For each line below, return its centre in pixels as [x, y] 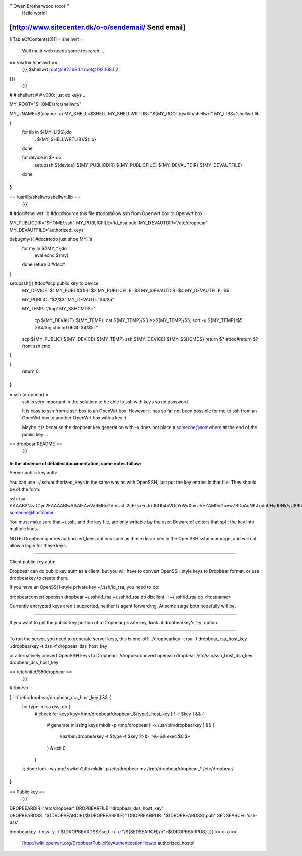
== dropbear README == [36, 444]
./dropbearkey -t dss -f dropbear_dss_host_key [58, 646]
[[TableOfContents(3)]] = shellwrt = [46, 39]
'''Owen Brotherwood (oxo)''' [40, 6]
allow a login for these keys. [38, 545]
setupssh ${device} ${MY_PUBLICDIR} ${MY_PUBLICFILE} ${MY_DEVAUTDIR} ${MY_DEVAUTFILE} [138, 165]
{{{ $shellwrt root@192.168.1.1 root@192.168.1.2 [70, 69]
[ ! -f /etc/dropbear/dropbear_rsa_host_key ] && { [60, 697]
